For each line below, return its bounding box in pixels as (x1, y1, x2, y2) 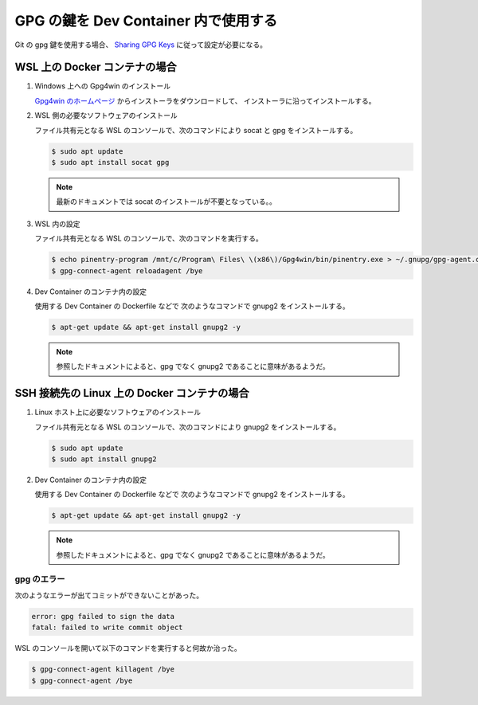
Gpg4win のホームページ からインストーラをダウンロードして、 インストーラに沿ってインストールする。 (34, 96, 376, 105)
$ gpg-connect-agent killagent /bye (31, 665, 175, 674)
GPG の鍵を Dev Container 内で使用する (14, 12, 278, 29)
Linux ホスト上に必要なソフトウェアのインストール (34, 407, 202, 417)
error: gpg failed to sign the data (31, 612, 175, 621)
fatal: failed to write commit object (31, 623, 183, 633)
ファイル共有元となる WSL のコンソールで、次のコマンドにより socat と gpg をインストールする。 (34, 125, 358, 135)
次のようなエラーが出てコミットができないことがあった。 (14, 590, 203, 600)
